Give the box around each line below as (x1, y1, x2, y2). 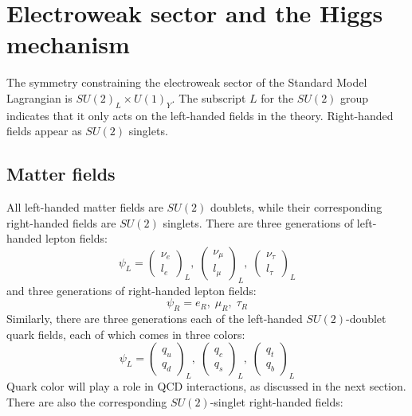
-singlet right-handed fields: (210, 393, 343, 410)
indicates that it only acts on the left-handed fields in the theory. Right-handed (6, 107, 394, 123)
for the (261, 89, 294, 106)
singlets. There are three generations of (163, 214, 354, 231)
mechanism (6, 28, 130, 60)
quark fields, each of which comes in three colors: (6, 325, 245, 342)
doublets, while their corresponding (210, 199, 383, 216)
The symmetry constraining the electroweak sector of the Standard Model (6, 74, 367, 91)
